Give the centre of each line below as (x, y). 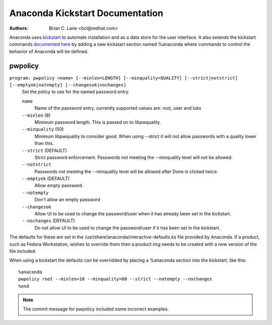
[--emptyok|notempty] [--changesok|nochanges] (68, 85)
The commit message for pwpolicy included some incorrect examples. (96, 309)
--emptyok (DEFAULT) (46, 179)
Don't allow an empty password (67, 200)
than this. (44, 143)
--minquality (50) (43, 129)
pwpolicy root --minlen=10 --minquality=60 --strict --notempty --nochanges (115, 279)
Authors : (19, 28)
